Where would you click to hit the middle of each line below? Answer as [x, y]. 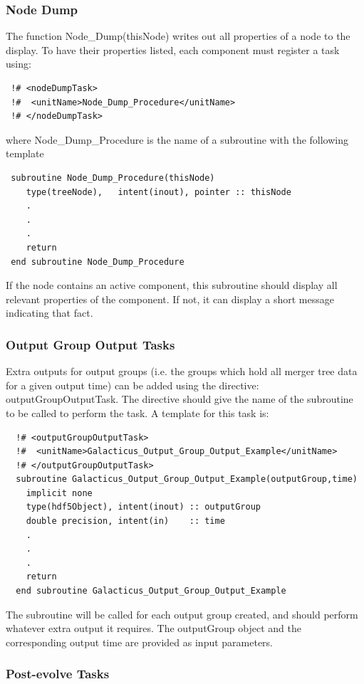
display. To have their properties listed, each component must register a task [173, 49]
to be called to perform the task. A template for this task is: [137, 412]
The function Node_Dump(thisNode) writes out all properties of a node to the [178, 36]
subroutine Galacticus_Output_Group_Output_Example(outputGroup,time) [187, 479]
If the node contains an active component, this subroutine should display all [172, 285]
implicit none [59, 493]
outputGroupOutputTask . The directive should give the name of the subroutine [180, 399]
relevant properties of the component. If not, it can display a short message [170, 299]
